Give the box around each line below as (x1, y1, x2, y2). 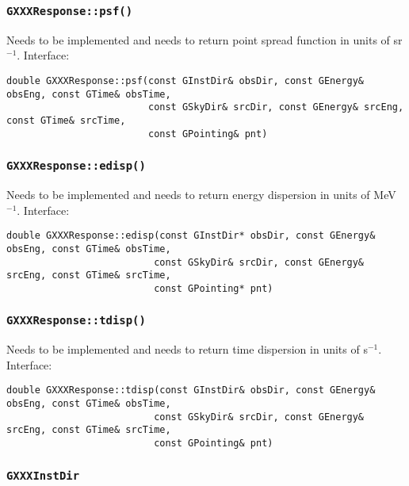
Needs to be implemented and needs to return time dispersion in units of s (6, 341, 368, 358)
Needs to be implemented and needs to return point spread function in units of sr (6, 31, 403, 48)
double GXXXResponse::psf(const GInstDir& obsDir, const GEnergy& (6, 75, 365, 86)
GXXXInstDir (6, 469, 80, 482)
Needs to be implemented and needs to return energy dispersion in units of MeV (6, 186, 396, 203)
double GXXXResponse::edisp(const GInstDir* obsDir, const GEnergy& (6, 230, 376, 242)
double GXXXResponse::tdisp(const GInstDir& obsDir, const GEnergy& (6, 385, 376, 396)
